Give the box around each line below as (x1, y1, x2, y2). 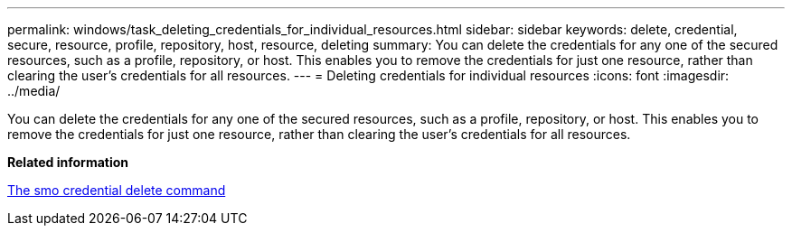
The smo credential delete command (7, 182, 226, 198)
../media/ (7, 83, 61, 98)
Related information (7, 154, 129, 170)
